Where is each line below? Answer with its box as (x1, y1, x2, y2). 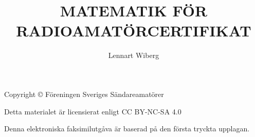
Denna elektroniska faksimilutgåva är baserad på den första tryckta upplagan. (4, 123, 250, 134)
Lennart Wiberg (108, 50, 159, 61)
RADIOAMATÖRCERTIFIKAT (16, 20, 251, 41)
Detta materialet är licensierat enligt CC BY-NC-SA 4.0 (4, 106, 181, 116)
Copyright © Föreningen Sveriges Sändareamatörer (4, 88, 164, 99)
